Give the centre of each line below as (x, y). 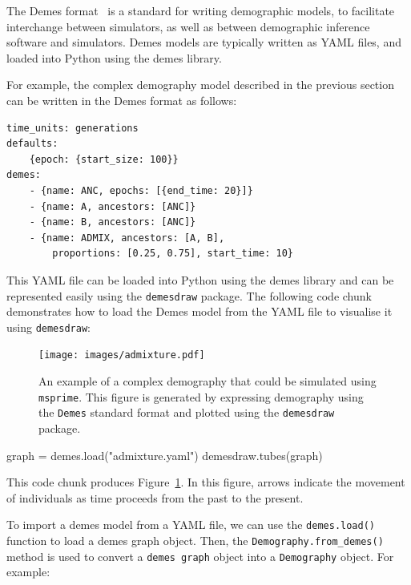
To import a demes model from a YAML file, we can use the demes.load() (191, 524)
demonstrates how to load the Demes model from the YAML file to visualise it (199, 311)
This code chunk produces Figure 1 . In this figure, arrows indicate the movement (206, 482)
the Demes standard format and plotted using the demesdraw (187, 412)
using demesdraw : (48, 327)
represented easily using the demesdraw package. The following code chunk (189, 295)
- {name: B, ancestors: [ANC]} (113, 222)
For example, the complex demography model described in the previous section (200, 85)
